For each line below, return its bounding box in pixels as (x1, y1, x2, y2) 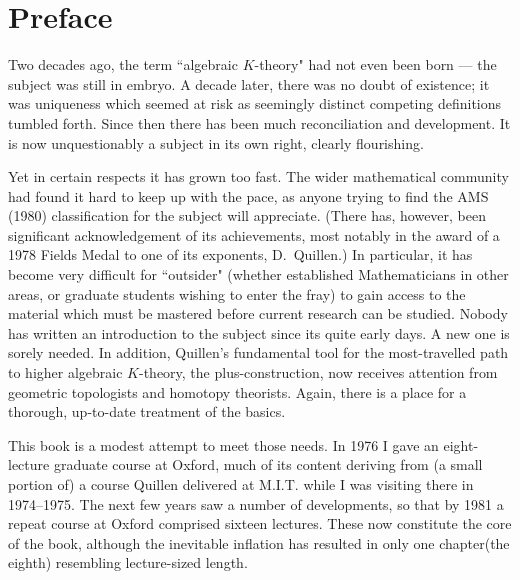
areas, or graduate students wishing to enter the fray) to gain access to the (8, 283, 466, 304)
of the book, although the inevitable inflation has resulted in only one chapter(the (8, 532, 510, 553)
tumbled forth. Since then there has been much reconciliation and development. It (8, 112, 511, 133)
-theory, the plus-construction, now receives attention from (138, 362, 498, 383)
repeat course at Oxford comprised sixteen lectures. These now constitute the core (8, 513, 512, 534)
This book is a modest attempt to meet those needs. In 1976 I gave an (8, 434, 439, 455)
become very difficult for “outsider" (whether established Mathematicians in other (8, 264, 509, 285)
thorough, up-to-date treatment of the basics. (8, 401, 286, 422)
